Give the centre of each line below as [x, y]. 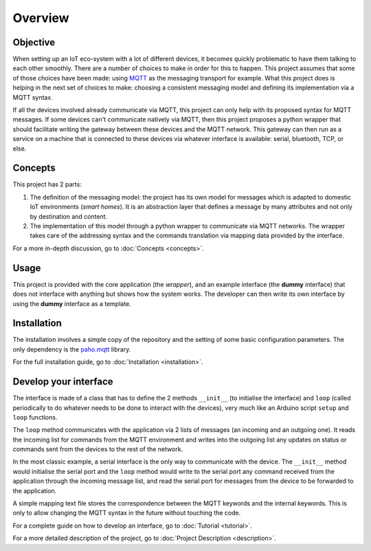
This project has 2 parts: [47, 184]
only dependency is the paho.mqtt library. [72, 349]
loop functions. [35, 417]
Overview [41, 18]
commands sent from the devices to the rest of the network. [98, 449]
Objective [34, 42]
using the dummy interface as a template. [72, 303]
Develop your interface [63, 382]
